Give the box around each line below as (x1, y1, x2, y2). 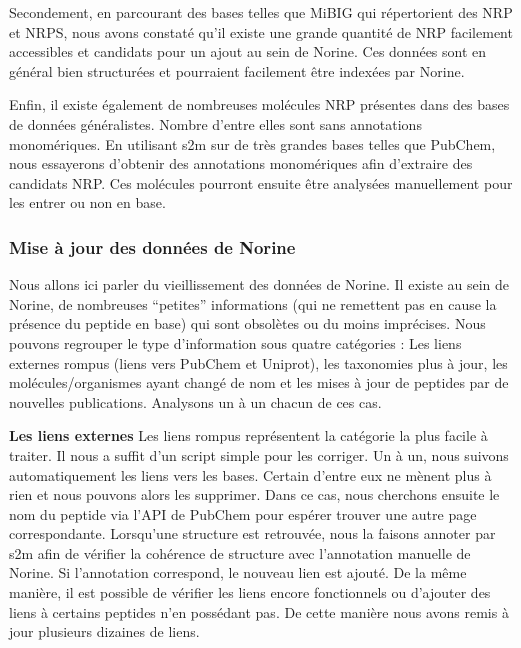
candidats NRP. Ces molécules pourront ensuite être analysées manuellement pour (9, 172, 513, 193)
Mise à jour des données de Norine (9, 234, 296, 259)
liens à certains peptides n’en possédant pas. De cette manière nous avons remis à (9, 601, 509, 622)
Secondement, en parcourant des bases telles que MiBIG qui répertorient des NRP (9, 2, 513, 22)
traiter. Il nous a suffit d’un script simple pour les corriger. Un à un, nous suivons (9, 444, 509, 465)
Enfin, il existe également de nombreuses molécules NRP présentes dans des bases (9, 94, 510, 115)
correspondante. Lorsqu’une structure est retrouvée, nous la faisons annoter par (9, 523, 496, 544)
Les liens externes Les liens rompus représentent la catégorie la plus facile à (9, 425, 488, 446)
